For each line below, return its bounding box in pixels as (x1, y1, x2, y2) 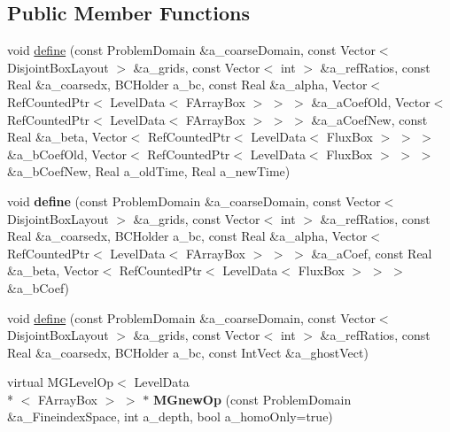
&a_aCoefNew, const (311, 110, 428, 128)
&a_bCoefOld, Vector (7, 144, 128, 163)
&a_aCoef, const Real (311, 243, 432, 262)
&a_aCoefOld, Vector (311, 92, 431, 111)
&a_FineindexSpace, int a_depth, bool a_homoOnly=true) (7, 407, 333, 426)
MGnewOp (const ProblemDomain (152, 390, 352, 408)
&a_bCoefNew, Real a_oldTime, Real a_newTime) (7, 162, 291, 181)
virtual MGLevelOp (7, 373, 114, 391)
